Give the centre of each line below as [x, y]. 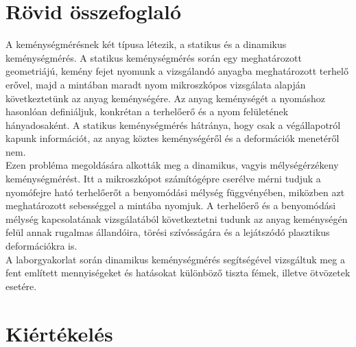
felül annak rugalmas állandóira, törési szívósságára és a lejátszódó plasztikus [168, 232]
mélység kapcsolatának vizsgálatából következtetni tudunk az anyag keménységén [177, 218]
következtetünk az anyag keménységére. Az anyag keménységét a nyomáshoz [166, 98]
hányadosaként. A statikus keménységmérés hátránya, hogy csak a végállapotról [173, 124]
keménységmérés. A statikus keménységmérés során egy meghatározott [154, 57]
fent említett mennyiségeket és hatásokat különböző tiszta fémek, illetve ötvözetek [178, 273]
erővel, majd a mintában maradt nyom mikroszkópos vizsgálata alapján [156, 84]
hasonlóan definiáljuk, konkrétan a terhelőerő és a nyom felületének [147, 111]
